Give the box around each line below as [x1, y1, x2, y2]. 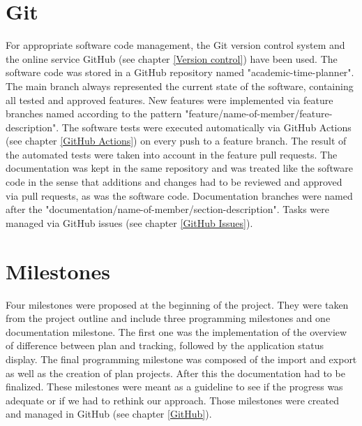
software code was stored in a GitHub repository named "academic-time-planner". [6, 65, 354, 80]
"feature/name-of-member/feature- [185, 106, 333, 121]
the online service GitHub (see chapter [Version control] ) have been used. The [6, 51, 338, 66]
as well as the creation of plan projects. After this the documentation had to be [6, 365, 345, 380]
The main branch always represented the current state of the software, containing [6, 78, 354, 93]
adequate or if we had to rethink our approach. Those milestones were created [6, 392, 339, 407]
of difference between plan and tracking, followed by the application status [6, 338, 324, 353]
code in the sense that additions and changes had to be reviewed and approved [6, 175, 342, 189]
